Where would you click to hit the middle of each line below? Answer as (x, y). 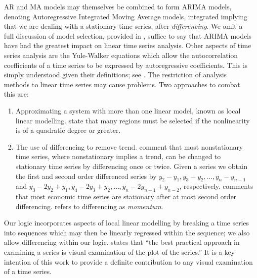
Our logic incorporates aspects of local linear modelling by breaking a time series (127, 223)
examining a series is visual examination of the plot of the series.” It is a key (119, 252)
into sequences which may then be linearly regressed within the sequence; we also (127, 232)
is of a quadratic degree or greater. (68, 130)
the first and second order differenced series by (86, 176)
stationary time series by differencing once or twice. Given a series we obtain (131, 166)
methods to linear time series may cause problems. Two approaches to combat (122, 84)
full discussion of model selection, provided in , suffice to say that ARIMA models (128, 35)
